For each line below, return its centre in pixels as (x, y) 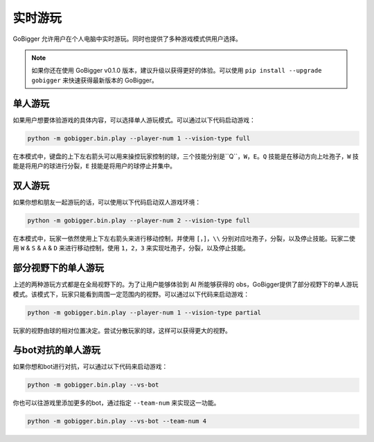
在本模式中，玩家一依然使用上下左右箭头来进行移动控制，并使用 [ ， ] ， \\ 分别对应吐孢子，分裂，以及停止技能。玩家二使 (184, 238)
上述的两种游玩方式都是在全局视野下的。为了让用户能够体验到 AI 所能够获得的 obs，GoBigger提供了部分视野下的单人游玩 (186, 284)
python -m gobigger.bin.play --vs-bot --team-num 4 (117, 421)
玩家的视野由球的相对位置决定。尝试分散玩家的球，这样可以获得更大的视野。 (122, 330)
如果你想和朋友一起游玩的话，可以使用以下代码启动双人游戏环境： (107, 202)
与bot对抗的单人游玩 (56, 350)
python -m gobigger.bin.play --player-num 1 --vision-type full (139, 138)
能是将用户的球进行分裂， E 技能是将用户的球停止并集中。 (95, 165)
